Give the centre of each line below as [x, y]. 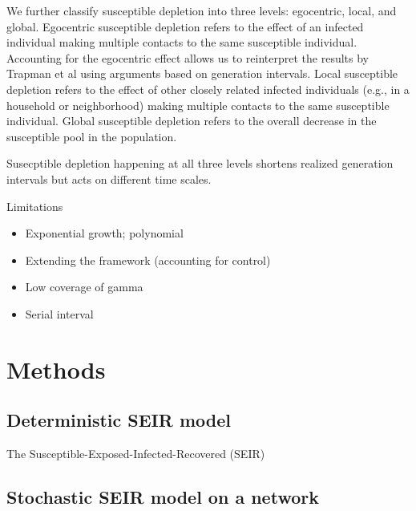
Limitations [35, 206]
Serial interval [59, 313]
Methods [56, 369]
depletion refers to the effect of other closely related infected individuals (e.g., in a [208, 89]
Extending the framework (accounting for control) [148, 260]
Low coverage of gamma [84, 287]
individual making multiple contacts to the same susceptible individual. [182, 42]
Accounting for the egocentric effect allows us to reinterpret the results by [188, 57]
